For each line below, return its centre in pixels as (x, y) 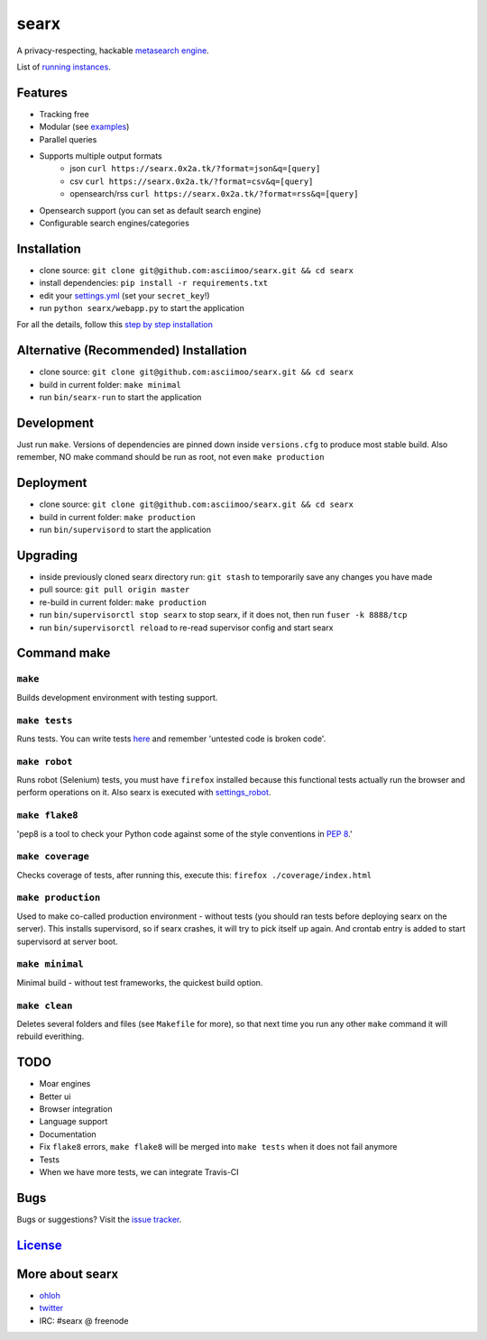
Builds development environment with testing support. (117, 697)
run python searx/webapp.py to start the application (142, 308)
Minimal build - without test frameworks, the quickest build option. (140, 982)
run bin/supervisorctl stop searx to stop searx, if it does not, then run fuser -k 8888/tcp (223, 615)
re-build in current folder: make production (123, 602)
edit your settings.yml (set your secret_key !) (125, 295)
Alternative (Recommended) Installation (132, 350)
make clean (45, 1005)
